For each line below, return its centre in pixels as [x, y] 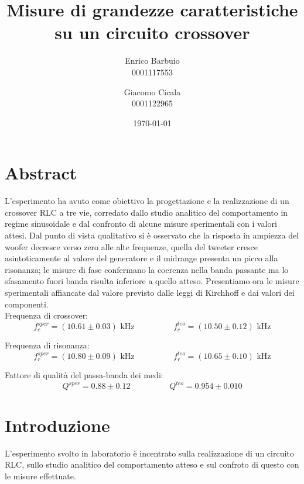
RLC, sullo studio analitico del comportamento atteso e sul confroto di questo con [152, 464]
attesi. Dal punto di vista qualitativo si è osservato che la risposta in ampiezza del [152, 235]
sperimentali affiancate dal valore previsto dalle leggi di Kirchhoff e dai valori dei [150, 292]
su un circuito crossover [152, 32]
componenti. [27, 304]
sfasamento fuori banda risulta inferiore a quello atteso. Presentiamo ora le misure [152, 281]
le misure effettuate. [40, 476]
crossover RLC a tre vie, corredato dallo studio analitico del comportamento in [146, 212]
